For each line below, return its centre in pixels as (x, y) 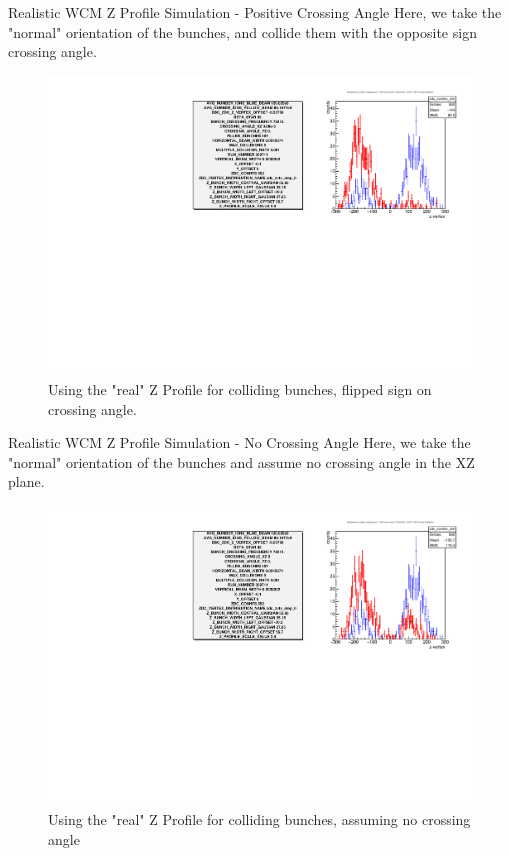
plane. (26, 481)
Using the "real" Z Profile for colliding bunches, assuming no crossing (259, 819)
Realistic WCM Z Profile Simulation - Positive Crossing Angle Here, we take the (255, 12)
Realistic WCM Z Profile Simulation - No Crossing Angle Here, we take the (239, 442)
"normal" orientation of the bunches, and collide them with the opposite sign (242, 31)
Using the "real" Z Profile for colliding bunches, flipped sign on (240, 389)
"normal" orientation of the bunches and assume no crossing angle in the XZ (241, 461)
